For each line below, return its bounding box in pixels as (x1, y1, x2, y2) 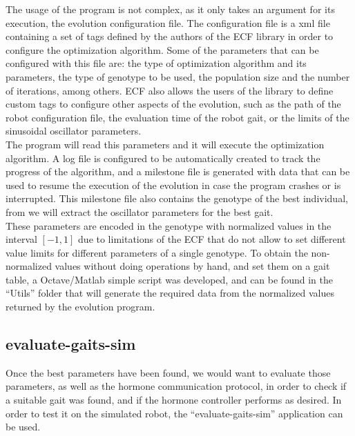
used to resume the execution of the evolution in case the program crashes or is (6, 177, 341, 192)
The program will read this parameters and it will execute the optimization (6, 137, 325, 151)
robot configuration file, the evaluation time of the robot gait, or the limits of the (6, 110, 349, 124)
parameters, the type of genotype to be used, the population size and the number (6, 69, 350, 83)
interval (6, 232, 37, 246)
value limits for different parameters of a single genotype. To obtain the (6, 245, 308, 259)
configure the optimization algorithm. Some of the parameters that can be (6, 42, 319, 57)
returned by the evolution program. (6, 299, 155, 314)
